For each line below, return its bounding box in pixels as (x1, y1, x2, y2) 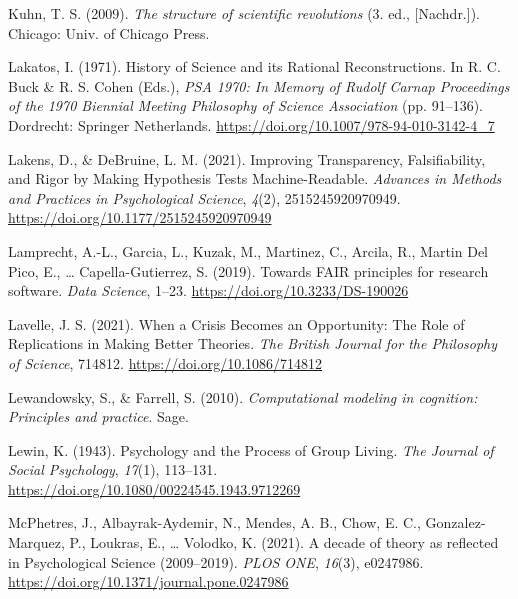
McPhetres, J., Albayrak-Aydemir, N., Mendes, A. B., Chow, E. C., (8, 512, 421, 533)
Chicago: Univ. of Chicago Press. (8, 22, 210, 43)
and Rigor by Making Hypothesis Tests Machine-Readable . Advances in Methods (8, 168, 502, 189)
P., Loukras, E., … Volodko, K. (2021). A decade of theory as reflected (69, 532, 499, 553)
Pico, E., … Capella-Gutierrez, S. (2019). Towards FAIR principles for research (8, 260, 489, 281)
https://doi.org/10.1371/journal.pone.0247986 (8, 571, 289, 592)
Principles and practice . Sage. (8, 406, 189, 427)
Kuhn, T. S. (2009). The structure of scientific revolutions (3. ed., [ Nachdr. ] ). (8, 3, 481, 23)
